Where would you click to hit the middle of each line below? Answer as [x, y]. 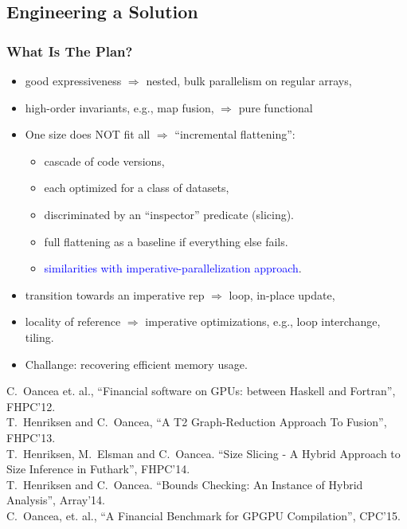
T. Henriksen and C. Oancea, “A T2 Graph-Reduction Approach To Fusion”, [197, 422]
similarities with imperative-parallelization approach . [173, 268]
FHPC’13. [31, 437]
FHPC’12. [31, 406]
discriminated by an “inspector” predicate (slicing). [169, 214]
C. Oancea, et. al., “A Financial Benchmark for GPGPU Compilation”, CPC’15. [203, 515]
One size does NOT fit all [88, 134]
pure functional [276, 107]
